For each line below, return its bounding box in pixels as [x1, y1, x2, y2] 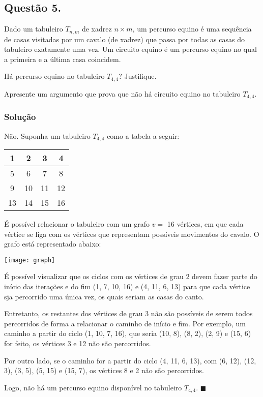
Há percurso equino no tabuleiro [4, 71, 105, 81]
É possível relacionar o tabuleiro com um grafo [4, 219, 150, 229]
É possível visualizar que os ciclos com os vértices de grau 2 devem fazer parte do [4, 271, 257, 282]
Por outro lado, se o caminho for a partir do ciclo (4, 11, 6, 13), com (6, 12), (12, [4, 355, 256, 365]
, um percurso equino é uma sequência [132, 23, 252, 34]
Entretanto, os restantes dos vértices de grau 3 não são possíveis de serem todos [4, 308, 253, 319]
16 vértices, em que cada [167, 219, 244, 229]
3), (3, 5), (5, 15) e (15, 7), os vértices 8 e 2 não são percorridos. [4, 365, 204, 376]
